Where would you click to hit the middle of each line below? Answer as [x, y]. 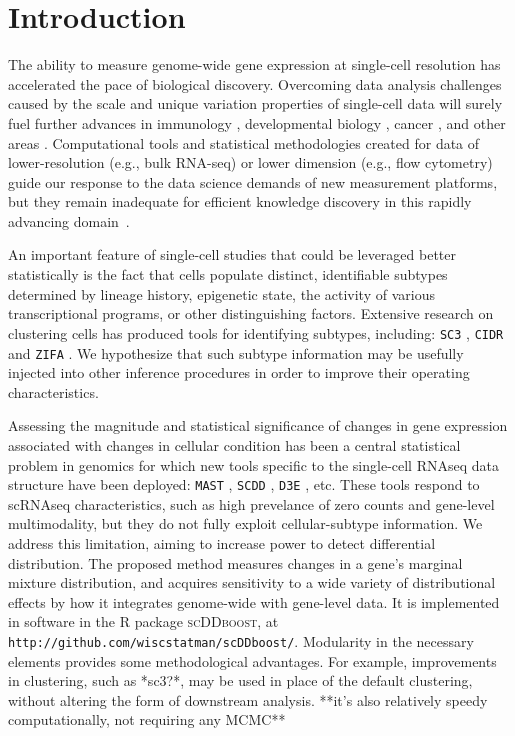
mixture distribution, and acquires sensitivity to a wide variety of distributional [252, 582]
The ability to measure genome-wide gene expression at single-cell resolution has [254, 64]
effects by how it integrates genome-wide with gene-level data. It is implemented [254, 601]
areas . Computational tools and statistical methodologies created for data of [244, 142]
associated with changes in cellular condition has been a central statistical [234, 444]
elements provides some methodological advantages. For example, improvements [252, 660]
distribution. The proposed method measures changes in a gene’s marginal [235, 562]
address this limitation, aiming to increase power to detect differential [222, 542]
